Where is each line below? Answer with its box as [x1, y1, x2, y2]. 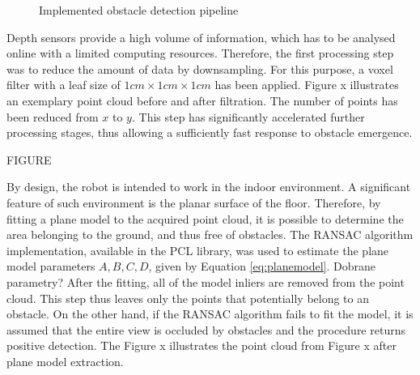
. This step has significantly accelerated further [131, 108, 365, 125]
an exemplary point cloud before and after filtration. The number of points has [6, 92, 398, 109]
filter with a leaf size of [6, 76, 121, 93]
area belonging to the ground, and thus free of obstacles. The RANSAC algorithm [6, 226, 414, 243]
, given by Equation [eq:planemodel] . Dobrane [148, 258, 376, 275]
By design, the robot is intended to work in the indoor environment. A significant [6, 178, 411, 195]
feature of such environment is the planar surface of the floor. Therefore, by [6, 194, 381, 211]
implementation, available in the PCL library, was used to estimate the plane [6, 241, 389, 258]
